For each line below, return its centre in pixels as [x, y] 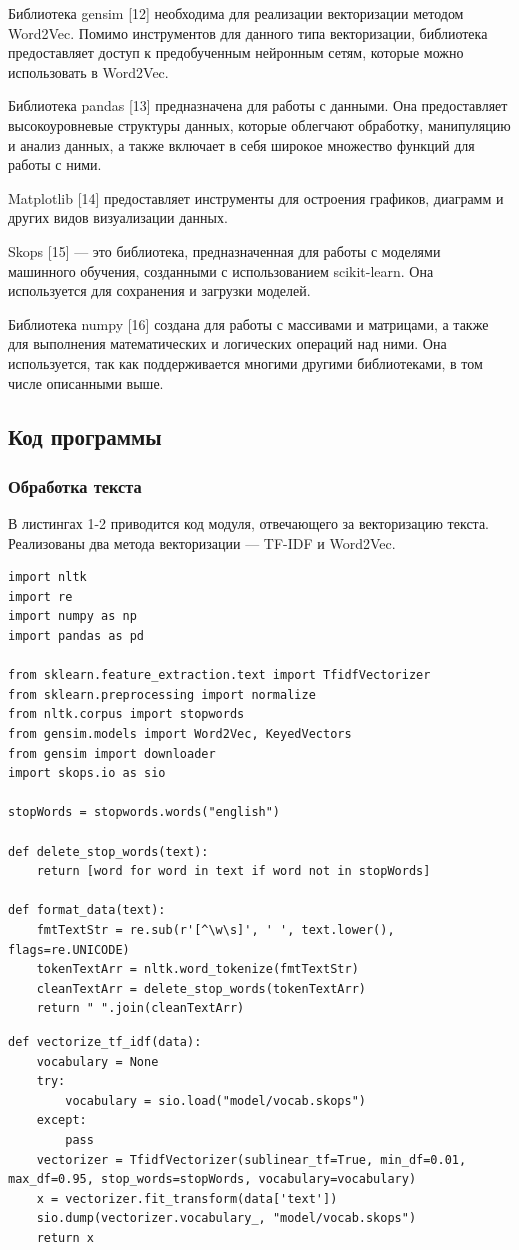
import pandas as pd [76, 636]
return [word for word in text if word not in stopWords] [233, 871]
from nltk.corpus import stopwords [126, 714]
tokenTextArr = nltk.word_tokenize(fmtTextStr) [197, 969]
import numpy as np [72, 616]
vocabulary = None [97, 1061]
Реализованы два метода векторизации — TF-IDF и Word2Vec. [202, 542]
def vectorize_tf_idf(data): [105, 1041]
